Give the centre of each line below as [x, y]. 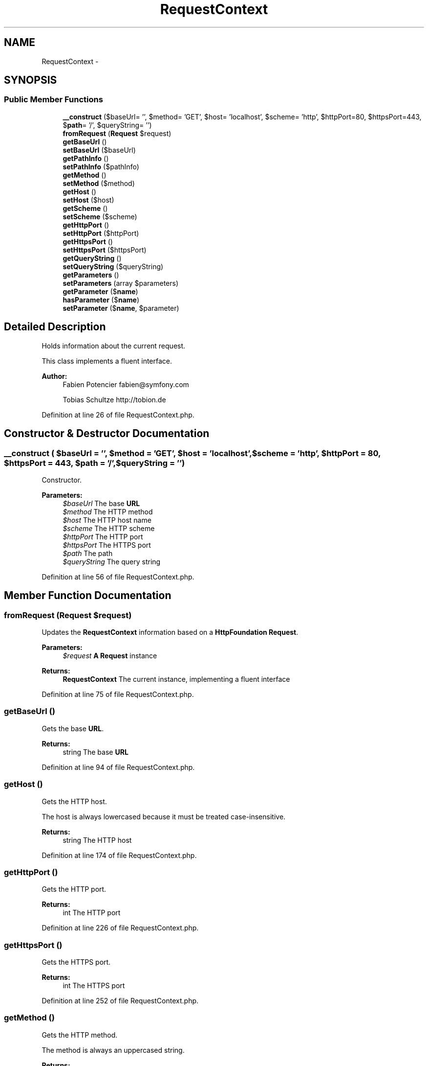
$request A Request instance [110, 656]
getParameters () [91, 275]
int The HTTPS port [94, 986]
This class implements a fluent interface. [107, 361]
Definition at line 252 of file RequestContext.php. [120, 1001]
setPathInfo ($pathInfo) [101, 166]
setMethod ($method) [99, 183]
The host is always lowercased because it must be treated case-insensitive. [164, 816]
